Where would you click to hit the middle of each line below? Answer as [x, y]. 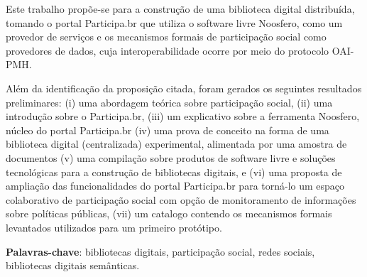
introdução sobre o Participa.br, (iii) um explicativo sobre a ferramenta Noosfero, [183, 116]
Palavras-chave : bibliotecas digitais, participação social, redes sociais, [160, 251]
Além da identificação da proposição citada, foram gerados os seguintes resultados [184, 88]
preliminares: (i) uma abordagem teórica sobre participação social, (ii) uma [169, 102]
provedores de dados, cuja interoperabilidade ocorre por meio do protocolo [168, 50]
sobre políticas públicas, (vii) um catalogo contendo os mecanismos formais [169, 213]
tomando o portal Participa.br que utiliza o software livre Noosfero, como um [174, 22]
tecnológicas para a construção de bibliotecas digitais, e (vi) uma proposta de [174, 172]
